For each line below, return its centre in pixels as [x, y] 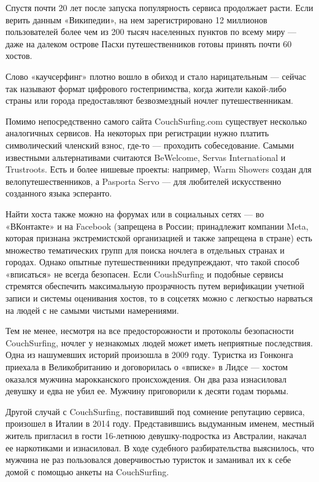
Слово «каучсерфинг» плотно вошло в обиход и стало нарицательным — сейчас [156, 76]
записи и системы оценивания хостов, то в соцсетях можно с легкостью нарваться [159, 298]
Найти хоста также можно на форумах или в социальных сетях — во [135, 213]
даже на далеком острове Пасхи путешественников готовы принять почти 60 [149, 43]
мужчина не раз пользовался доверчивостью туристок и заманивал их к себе [148, 460]
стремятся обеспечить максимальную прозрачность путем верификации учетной [155, 286]
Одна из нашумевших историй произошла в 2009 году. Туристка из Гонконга [149, 355]
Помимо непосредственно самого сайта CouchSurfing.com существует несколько [156, 121]
